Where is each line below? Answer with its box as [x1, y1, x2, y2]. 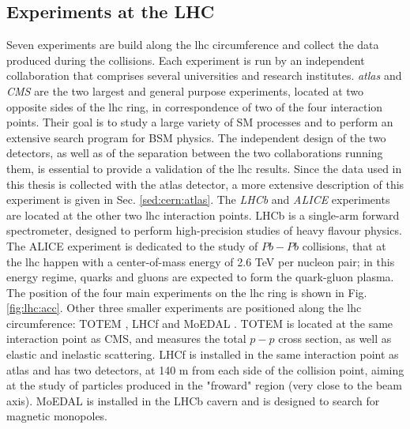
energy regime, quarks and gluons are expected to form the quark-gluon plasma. [6, 269, 394, 285]
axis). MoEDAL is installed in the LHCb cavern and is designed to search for [6, 392, 380, 408]
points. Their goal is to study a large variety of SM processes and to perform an [6, 114, 393, 130]
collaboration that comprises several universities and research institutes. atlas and [6, 67, 402, 84]
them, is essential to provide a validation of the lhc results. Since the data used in [6, 160, 402, 176]
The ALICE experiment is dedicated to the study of [6, 237, 258, 254]
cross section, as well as [278, 330, 392, 347]
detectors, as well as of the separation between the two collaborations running [6, 145, 383, 161]
